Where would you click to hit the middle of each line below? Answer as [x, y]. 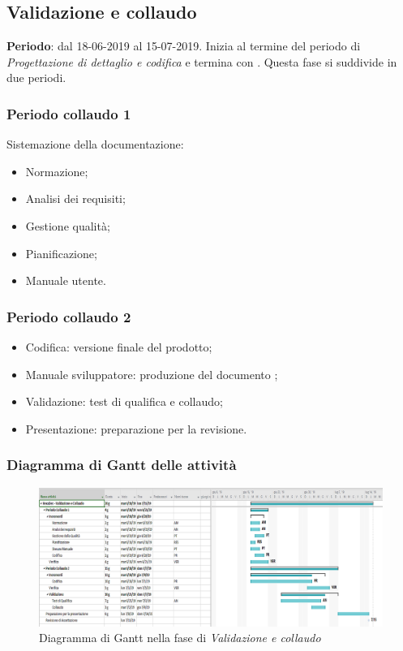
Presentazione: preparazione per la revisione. [136, 428]
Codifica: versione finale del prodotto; [119, 346]
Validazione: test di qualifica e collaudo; [124, 401]
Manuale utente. [66, 280]
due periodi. [36, 78]
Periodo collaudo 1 [69, 113]
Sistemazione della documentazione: [95, 144]
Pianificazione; [61, 253]
